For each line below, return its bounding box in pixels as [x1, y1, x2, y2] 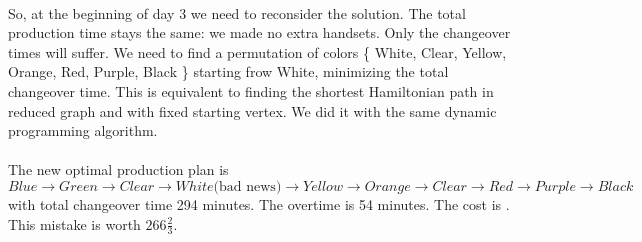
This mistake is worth [8, 213, 141, 234]
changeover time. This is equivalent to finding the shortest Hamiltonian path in [8, 80, 494, 101]
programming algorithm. [8, 120, 158, 141]
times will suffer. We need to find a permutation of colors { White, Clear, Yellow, [8, 41, 507, 62]
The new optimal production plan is [8, 159, 229, 180]
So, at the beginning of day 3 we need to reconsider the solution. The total [8, 2, 466, 23]
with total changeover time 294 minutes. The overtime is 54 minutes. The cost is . [8, 193, 510, 214]
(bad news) [213, 179, 282, 194]
